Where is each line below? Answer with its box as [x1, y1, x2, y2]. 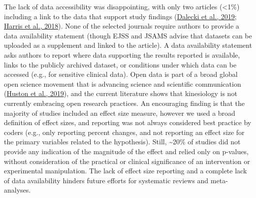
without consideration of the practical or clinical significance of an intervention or [4, 156, 250, 166]
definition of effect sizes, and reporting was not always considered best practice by [4, 117, 252, 128]
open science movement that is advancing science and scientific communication [4, 78, 241, 89]
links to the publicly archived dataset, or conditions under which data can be [4, 59, 237, 69]
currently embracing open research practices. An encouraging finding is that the [4, 98, 245, 108]
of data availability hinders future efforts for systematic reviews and [4, 175, 209, 185]
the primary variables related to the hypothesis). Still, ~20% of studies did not [4, 136, 241, 147]
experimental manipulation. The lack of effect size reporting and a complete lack [4, 165, 247, 176]
